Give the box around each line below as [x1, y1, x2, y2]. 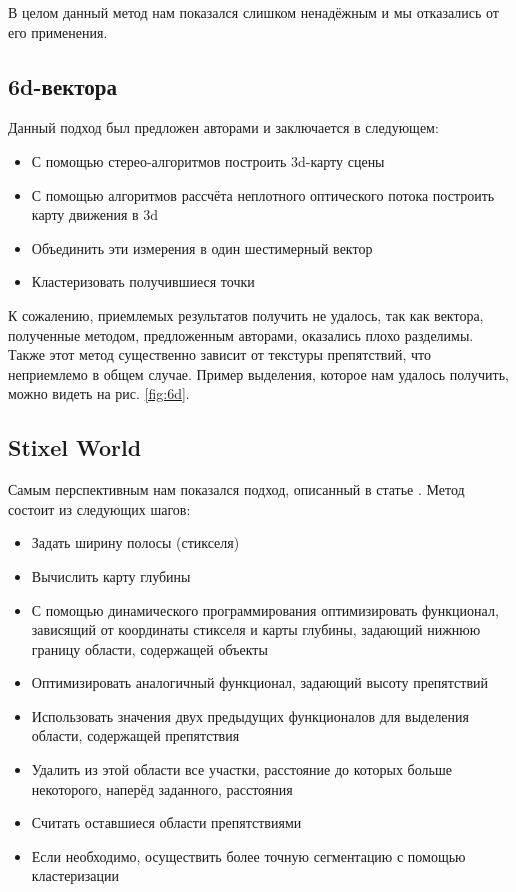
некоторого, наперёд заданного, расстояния [31, 778, 293, 799]
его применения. [8, 21, 108, 42]
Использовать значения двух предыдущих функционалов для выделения [31, 705, 470, 726]
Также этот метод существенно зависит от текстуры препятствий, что [8, 344, 431, 365]
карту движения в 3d [31, 204, 159, 225]
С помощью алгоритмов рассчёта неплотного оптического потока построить [31, 184, 495, 205]
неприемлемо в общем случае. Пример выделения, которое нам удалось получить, [8, 363, 509, 384]
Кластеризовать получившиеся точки [31, 271, 255, 292]
